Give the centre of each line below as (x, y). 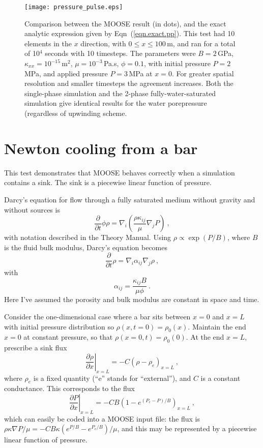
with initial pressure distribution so (59, 326)
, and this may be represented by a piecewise (187, 428)
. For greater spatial (203, 73)
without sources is (32, 209)
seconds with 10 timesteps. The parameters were (120, 53)
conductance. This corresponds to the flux (69, 388)
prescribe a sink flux (36, 348)
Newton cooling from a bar (101, 148)
